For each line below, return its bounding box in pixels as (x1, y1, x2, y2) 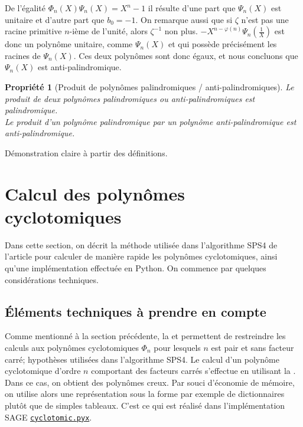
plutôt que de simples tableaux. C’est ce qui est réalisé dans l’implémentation (5, 399, 285, 411)
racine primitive (5, 25, 62, 37)
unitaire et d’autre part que (5, 13, 105, 25)
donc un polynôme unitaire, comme (5, 38, 133, 50)
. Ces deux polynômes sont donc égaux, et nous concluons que (73, 49, 298, 61)
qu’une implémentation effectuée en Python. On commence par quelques (5, 262, 266, 274)
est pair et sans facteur (211, 341, 294, 354)
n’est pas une (241, 13, 289, 25)
